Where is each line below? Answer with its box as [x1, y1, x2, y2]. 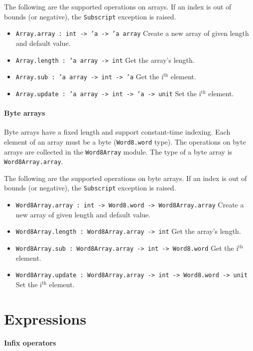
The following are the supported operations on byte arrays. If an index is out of [4, 173, 247, 183]
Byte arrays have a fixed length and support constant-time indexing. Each [4, 127, 231, 137]
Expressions [4, 308, 87, 329]
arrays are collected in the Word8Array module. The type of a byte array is [4, 146, 233, 157]
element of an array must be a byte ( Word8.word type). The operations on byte [4, 136, 246, 147]
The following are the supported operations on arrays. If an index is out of [4, 1, 232, 11]
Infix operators [4, 338, 56, 348]
